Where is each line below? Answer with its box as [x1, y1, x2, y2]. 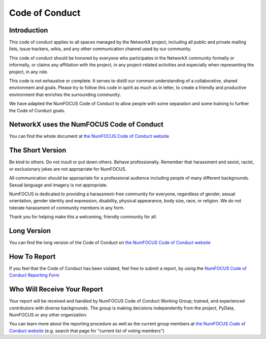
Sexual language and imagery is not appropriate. [9, 182, 108, 188]
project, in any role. [9, 69, 49, 75]
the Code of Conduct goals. [9, 107, 66, 113]
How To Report [9, 252, 56, 261]
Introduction [9, 26, 48, 34]
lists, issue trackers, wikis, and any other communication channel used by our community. [9, 46, 192, 52]
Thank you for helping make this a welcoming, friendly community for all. [9, 214, 157, 220]
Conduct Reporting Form [9, 272, 60, 278]
